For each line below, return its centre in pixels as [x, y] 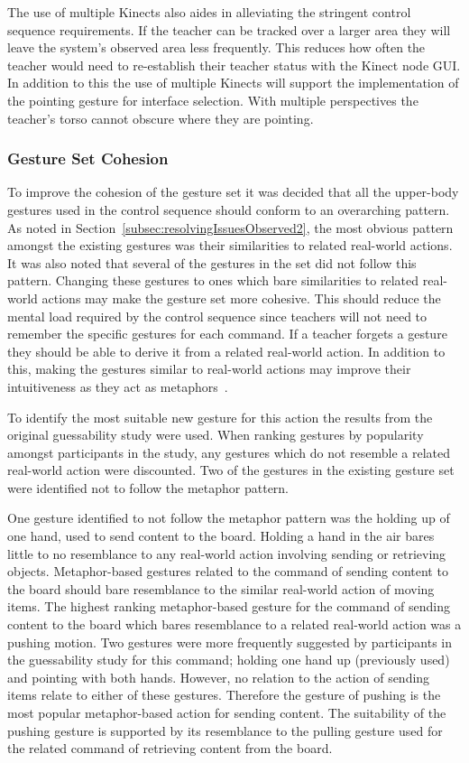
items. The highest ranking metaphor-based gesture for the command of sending [229, 606]
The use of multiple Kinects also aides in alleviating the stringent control [209, 12]
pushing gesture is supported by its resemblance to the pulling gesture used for [225, 730]
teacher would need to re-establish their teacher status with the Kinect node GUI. [234, 65]
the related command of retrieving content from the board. [170, 748]
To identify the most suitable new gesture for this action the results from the [220, 417]
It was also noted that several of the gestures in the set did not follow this [212, 262]
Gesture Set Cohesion [88, 158]
